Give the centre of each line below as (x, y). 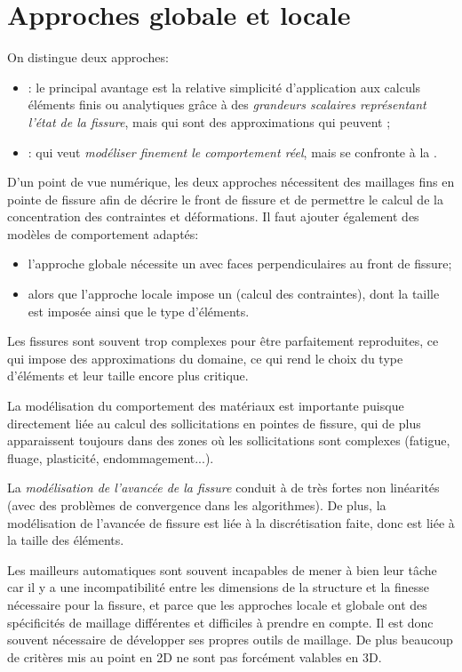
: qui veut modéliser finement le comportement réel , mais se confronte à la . (232, 152)
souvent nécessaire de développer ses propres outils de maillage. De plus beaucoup (230, 640)
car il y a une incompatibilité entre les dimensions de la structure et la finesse (219, 587)
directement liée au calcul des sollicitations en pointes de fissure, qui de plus (214, 423)
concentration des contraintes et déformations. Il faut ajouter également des (213, 216)
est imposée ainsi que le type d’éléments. (139, 311)
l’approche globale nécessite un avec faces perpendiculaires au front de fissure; (240, 264)
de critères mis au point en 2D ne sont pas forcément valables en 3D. (195, 656)
